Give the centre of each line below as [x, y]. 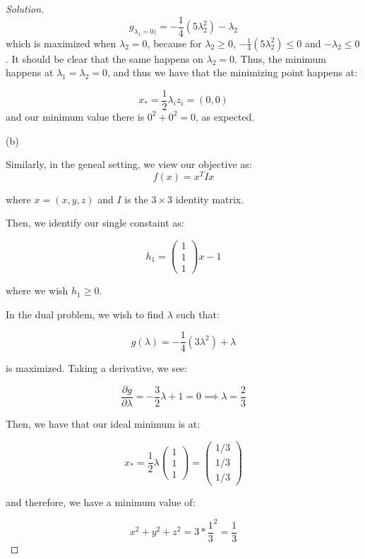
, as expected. [225, 116]
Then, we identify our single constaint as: [95, 223]
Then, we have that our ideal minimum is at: [103, 424]
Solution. [25, 8]
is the [136, 199]
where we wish [37, 290]
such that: [198, 314]
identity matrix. [210, 199]
